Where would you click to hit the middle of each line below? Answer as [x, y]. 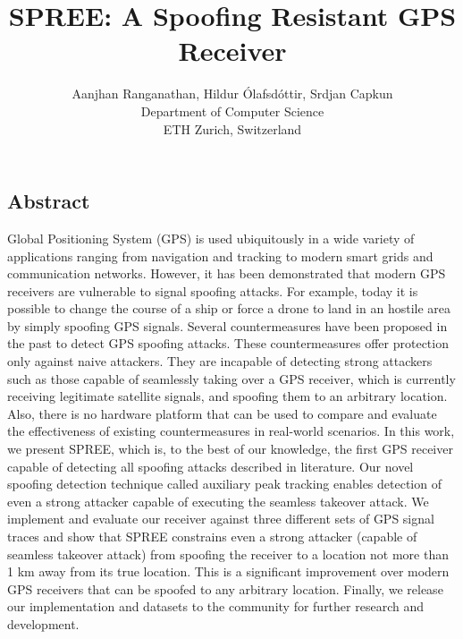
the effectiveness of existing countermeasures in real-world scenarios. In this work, [231, 431]
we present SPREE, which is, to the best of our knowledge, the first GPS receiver [230, 449]
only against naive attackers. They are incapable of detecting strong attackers [220, 361]
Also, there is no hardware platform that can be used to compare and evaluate [222, 413]
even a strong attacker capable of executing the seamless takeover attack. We [218, 501]
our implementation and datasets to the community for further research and [215, 606]
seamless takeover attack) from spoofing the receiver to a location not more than [228, 554]
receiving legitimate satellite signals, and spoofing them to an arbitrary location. [227, 396]
